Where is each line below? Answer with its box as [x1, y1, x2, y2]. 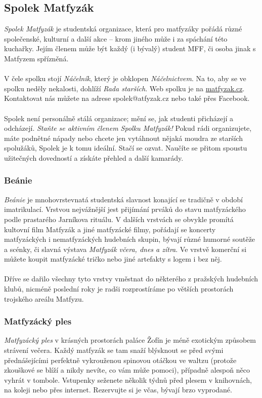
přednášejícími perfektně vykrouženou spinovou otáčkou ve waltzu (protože [4, 354, 237, 365]
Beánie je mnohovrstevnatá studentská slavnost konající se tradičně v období [4, 194, 243, 204]
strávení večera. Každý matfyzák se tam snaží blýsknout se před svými [4, 345, 224, 355]
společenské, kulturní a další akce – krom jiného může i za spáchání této [4, 33, 228, 44]
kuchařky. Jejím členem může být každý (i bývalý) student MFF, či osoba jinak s [4, 43, 256, 54]
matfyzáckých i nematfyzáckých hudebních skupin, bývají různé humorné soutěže [4, 234, 255, 244]
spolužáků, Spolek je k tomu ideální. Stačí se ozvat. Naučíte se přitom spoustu [4, 142, 247, 153]
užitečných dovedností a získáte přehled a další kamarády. [4, 152, 184, 163]
